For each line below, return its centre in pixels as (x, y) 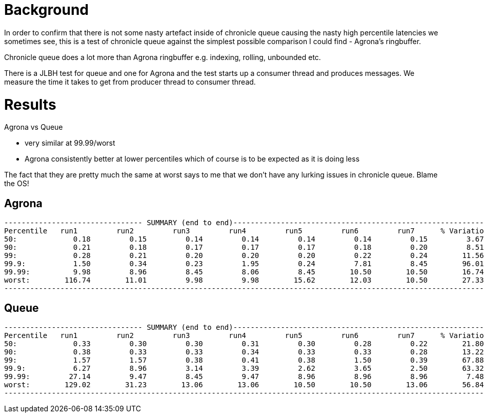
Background (46, 10)
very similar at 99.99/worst (70, 143)
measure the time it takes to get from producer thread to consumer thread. (130, 82)
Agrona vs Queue (34, 127)
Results (30, 104)
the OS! (17, 184)
